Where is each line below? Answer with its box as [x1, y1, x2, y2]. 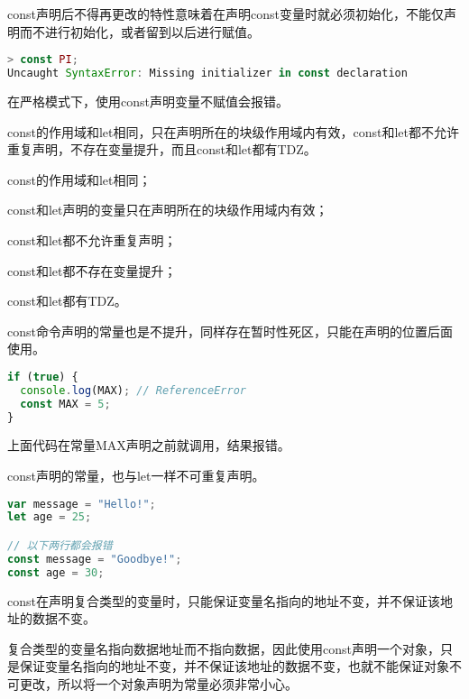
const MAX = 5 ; [20, 397, 111, 410]
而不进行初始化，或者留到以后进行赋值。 [19, 22, 260, 41]
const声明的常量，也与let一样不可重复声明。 [7, 465, 265, 484]
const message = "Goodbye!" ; [7, 552, 182, 566]
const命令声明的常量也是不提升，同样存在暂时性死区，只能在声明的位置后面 [7, 321, 453, 340]
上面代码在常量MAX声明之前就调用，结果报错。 [7, 436, 290, 455]
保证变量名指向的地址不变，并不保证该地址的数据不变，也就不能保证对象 [19, 657, 449, 676]
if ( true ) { [7, 370, 78, 383]
